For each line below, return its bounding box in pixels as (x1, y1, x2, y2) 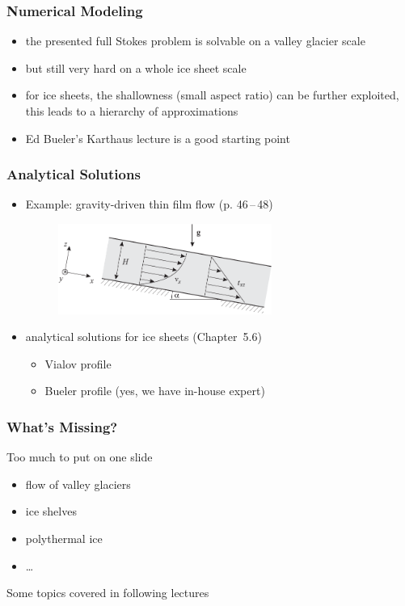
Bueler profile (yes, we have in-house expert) (44, 382, 265, 399)
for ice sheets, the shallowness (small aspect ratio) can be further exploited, (25, 86, 399, 103)
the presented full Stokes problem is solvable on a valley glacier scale (25, 32, 365, 49)
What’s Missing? (6, 416, 118, 436)
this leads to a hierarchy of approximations (25, 103, 238, 119)
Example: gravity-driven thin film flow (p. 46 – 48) (25, 196, 273, 213)
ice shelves (25, 503, 77, 520)
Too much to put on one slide (6, 448, 153, 465)
